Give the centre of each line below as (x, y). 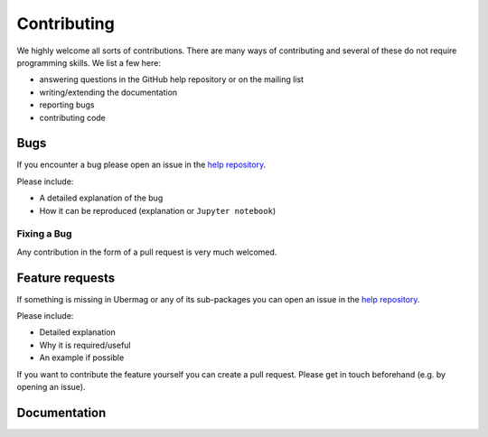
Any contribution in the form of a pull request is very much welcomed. (147, 252)
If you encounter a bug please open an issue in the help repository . (141, 165)
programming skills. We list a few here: (89, 62)
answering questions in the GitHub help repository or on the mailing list (172, 79)
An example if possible (82, 358)
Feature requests (66, 278)
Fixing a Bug (44, 234)
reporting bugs (67, 105)
